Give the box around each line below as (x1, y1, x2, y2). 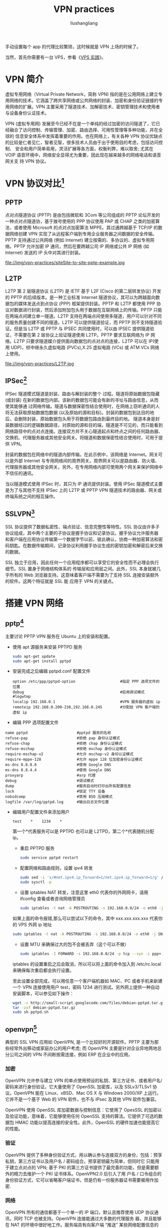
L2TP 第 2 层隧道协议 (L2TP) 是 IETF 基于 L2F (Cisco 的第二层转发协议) (5, 288, 151, 294)
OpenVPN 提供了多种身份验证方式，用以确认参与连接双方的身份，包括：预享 (5, 1152, 162, 1158)
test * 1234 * (12, 819, 62, 824)
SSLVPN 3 (5, 508, 35, 518)
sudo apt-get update (12, 654, 55, 659)
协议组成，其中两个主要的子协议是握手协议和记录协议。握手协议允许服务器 (5, 530, 158, 536)
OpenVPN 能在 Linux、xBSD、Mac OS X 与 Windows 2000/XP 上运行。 (13, 1090, 161, 1096)
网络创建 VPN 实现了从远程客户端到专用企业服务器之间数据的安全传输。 (9, 231, 157, 237)
